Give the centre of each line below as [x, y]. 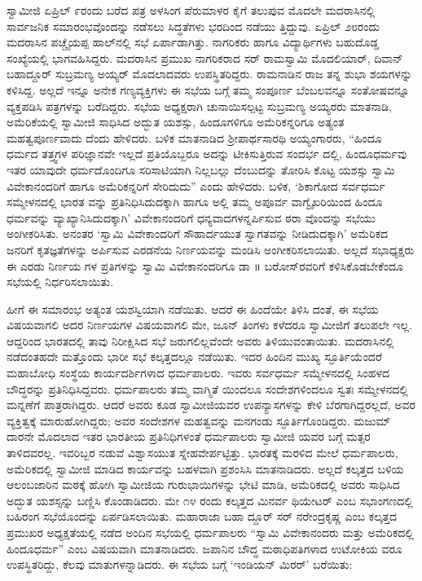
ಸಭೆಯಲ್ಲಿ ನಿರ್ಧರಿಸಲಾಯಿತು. [60, 282]
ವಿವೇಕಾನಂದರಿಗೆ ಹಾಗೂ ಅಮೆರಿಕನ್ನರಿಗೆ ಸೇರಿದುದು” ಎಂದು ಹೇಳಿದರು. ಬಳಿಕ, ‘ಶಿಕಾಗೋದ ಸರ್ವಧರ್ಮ [196, 185]
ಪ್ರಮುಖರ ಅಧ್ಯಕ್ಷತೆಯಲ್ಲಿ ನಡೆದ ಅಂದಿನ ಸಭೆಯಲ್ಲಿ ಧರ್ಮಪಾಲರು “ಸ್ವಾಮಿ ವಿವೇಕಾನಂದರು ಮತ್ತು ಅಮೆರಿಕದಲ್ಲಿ [210, 532]
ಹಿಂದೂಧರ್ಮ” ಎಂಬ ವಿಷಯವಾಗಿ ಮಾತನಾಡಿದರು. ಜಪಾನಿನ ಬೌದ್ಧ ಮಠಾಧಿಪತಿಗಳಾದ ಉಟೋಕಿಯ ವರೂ [204, 548]
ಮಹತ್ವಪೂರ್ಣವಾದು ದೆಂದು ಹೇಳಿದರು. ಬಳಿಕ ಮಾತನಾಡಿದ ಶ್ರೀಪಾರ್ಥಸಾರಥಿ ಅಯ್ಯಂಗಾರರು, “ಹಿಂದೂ [194, 137]
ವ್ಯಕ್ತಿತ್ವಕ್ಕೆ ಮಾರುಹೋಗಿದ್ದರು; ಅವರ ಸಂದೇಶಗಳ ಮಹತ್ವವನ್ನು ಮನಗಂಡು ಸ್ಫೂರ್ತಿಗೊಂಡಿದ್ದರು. [178, 420]
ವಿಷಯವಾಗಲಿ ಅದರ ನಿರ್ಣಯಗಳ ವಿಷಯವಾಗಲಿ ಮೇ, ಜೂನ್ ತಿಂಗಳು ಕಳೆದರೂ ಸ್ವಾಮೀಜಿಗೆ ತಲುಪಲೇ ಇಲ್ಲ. [210, 325]
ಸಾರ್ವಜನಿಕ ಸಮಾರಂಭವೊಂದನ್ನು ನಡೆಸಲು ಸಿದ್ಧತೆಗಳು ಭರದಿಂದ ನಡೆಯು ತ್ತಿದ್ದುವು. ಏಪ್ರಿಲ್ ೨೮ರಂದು [193, 26]
